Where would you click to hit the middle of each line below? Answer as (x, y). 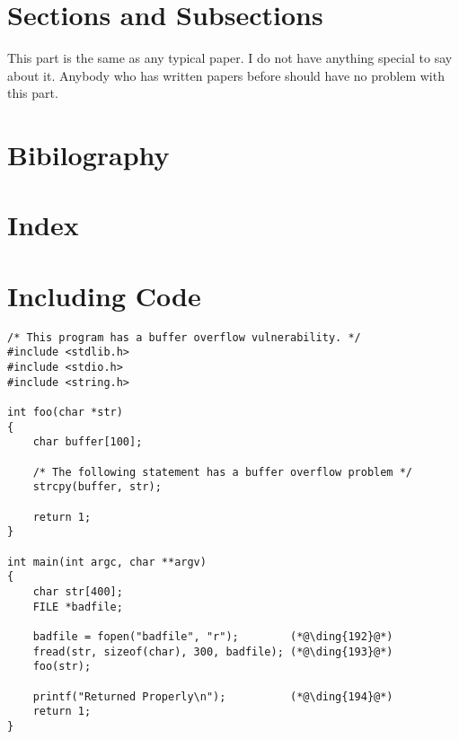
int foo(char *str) (65, 413)
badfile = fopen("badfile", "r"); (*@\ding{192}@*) (213, 636)
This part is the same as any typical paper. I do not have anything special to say (230, 58)
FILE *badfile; (78, 607)
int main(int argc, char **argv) (107, 562)
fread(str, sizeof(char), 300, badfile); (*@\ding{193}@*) (213, 651)
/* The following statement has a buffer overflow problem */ (223, 472)
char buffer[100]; (88, 442)
